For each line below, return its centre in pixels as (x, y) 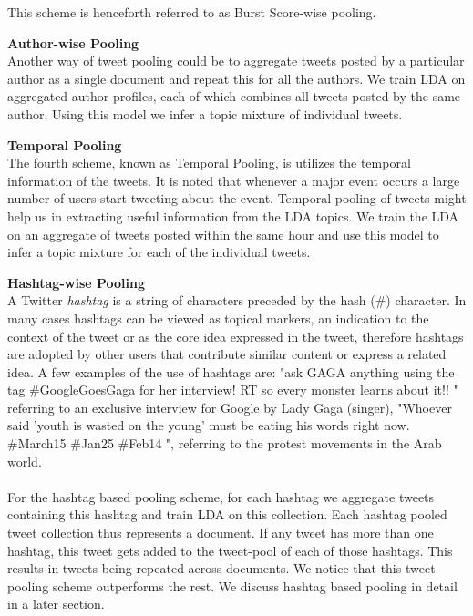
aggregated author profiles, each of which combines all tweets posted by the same (234, 96)
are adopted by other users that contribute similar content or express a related (227, 354)
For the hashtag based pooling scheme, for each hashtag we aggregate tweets (221, 496)
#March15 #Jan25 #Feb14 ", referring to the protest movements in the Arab (225, 443)
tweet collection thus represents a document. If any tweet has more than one (221, 533)
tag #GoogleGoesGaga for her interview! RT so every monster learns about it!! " (233, 390)
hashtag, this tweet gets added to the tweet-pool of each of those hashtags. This (230, 550)
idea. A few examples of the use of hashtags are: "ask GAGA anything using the (231, 371)
